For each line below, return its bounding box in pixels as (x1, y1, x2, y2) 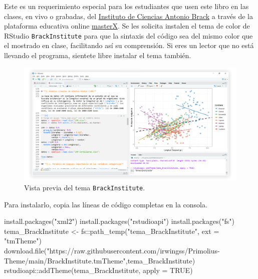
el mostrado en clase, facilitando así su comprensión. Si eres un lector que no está (4, 40, 254, 51)
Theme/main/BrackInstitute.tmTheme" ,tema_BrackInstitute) (4, 255, 195, 265)
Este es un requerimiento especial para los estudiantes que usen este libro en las (4, 1, 249, 11)
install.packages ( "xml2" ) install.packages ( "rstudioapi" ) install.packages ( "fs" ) (4, 216, 234, 226)
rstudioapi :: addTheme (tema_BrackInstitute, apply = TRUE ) (4, 265, 193, 275)
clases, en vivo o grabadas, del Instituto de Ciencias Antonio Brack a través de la (4, 11, 253, 21)
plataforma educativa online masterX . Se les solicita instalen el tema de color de (4, 21, 250, 31)
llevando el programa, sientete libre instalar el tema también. (4, 50, 191, 61)
